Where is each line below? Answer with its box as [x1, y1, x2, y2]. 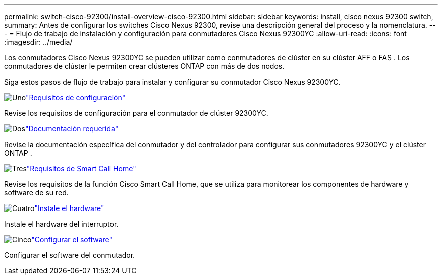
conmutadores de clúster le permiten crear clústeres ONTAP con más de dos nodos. [4, 62, 285, 71]
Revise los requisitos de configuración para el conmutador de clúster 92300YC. [4, 109, 268, 117]
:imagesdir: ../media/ [4, 38, 73, 46]
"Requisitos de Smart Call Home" [26, 164, 136, 173]
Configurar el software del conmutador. [4, 251, 135, 259]
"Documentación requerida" [25, 124, 119, 133]
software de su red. [4, 188, 69, 197]
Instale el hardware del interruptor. [4, 220, 119, 228]
